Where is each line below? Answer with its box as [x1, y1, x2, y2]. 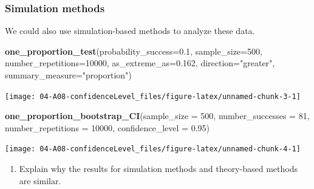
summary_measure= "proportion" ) [5, 69, 132, 81]
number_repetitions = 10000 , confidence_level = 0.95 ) [5, 121, 210, 134]
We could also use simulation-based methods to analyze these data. [5, 24, 255, 37]
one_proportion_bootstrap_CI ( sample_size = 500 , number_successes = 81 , [5, 109, 310, 122]
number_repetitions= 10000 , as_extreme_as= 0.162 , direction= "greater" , [5, 57, 275, 69]
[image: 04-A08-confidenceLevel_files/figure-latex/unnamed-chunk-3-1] [5, 92, 301, 101]
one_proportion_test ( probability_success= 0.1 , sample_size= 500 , [5, 44, 262, 57]
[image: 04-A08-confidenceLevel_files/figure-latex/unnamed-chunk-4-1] [5, 145, 301, 154]
